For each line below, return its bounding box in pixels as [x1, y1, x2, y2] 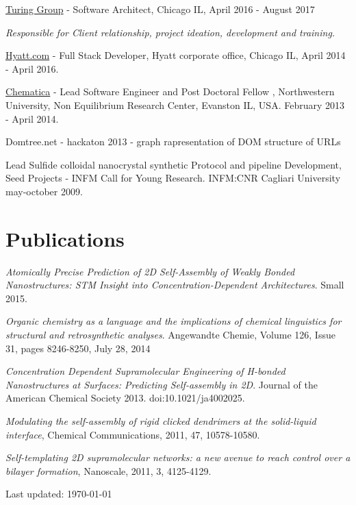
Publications [5, 224, 125, 252]
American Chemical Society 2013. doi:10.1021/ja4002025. [5, 391, 245, 405]
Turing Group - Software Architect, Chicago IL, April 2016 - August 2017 [5, 2, 315, 16]
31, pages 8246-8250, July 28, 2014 [5, 341, 151, 355]
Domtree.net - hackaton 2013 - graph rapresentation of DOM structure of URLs [5, 134, 341, 149]
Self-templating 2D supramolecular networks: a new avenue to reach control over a [5, 450, 351, 465]
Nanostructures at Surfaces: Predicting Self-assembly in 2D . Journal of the [5, 377, 318, 391]
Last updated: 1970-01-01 [5, 486, 112, 501]
